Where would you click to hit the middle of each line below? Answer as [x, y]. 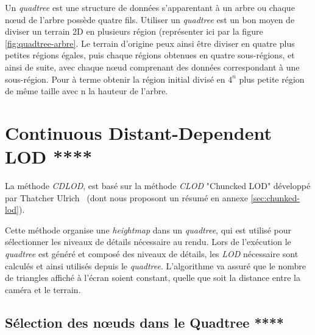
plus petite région [272, 79]
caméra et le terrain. [43, 289]
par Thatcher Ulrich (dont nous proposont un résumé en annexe [127, 197]
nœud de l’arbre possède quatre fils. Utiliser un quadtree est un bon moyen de [150, 19]
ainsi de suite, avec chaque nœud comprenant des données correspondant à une [152, 67]
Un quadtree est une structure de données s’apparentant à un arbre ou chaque [150, 7]
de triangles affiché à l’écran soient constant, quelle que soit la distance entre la [153, 278]
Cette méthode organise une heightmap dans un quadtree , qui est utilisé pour [148, 230]
